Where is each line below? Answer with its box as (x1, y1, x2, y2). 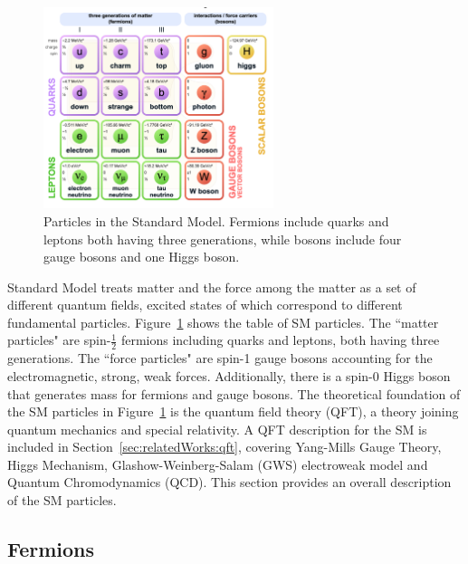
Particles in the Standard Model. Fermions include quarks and (43, 211, 389, 230)
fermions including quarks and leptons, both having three (120, 330, 440, 349)
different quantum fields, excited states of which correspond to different (7, 295, 403, 314)
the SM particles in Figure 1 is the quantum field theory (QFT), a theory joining (7, 402, 459, 421)
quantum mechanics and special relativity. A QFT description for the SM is (7, 419, 427, 438)
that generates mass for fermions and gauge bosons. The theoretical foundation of (7, 384, 461, 403)
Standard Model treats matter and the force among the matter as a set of (7, 277, 416, 296)
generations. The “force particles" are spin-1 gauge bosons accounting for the (7, 349, 433, 368)
